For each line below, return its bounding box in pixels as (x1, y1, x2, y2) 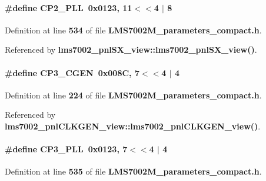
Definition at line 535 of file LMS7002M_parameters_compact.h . (5, 165, 262, 177)
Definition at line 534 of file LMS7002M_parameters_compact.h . (5, 23, 262, 36)
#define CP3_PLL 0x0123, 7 (5, 143, 128, 155)
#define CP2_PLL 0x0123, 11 (5, 1, 132, 13)
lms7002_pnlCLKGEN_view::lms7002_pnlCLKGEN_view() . (5, 119, 261, 132)
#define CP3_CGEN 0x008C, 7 (5, 66, 139, 78)
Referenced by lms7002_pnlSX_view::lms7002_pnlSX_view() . (5, 43, 257, 56)
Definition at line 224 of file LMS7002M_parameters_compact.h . (5, 88, 262, 101)
